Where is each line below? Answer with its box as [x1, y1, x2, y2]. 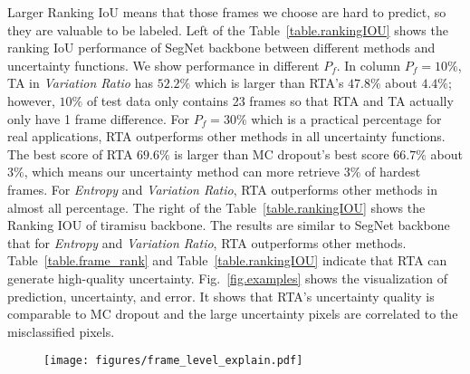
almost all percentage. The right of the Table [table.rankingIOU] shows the [7, 197, 426, 216]
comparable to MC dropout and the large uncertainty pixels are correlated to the [7, 304, 458, 323]
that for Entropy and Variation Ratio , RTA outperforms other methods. [7, 233, 407, 252]
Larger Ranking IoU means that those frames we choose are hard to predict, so [7, 3, 446, 21]
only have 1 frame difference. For [7, 109, 189, 128]
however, [7, 91, 55, 110]
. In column [336, 55, 401, 74]
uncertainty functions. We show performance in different [7, 55, 320, 74]
